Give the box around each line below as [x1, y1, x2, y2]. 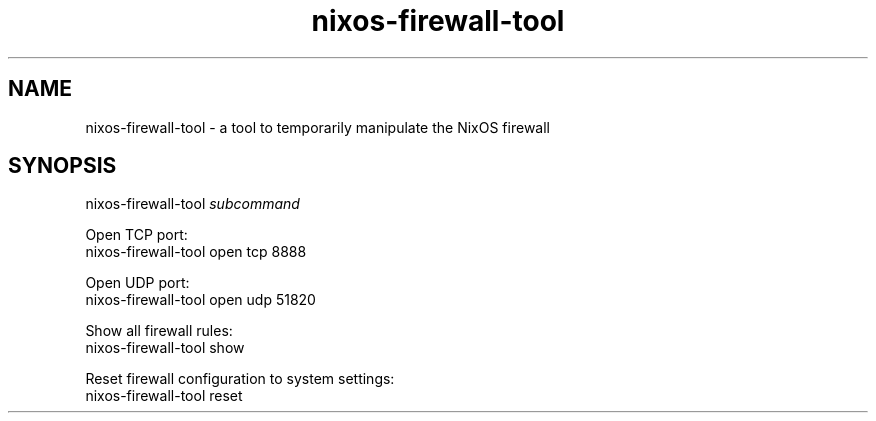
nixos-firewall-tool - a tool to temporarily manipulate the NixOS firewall [85, 118, 550, 136]
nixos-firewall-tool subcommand [85, 195, 300, 213]
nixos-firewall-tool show [85, 339, 245, 357]
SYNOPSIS [8, 153, 117, 179]
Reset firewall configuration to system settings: [85, 370, 395, 388]
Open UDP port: [85, 274, 190, 292]
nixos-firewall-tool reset [85, 387, 243, 405]
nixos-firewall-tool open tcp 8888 [85, 243, 307, 261]
